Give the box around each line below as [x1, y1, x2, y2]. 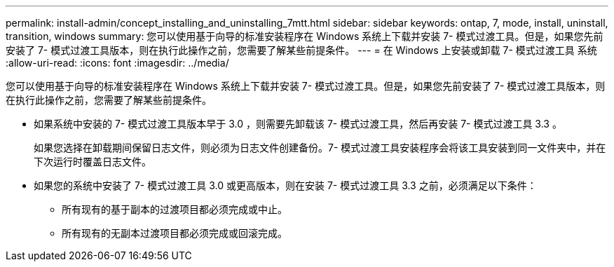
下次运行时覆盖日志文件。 [34, 156, 151, 167]
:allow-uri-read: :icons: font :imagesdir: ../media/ [6, 57, 229, 69]
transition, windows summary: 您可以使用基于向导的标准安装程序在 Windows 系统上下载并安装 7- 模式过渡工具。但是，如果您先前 [6, 30, 603, 42]
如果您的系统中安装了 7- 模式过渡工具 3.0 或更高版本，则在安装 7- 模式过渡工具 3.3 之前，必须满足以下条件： [34, 179, 537, 191]
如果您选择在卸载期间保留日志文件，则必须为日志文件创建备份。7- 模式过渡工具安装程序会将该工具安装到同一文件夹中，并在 [34, 142, 606, 153]
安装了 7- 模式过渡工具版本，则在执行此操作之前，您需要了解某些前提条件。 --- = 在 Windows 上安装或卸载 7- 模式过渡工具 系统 [6, 44, 597, 56]
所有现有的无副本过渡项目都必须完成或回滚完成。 [62, 227, 287, 239]
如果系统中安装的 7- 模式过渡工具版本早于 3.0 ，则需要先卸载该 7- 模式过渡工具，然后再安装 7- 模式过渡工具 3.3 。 [34, 118, 562, 130]
